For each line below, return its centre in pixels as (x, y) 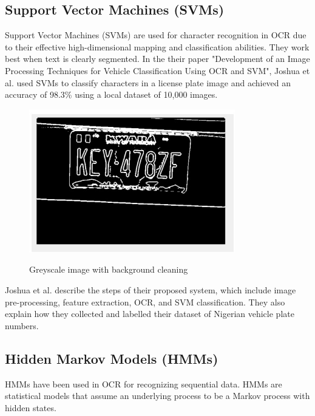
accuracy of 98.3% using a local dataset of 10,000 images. (111, 94)
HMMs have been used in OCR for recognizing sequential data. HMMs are (144, 384)
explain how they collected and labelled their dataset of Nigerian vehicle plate (150, 314)
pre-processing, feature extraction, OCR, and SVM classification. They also (145, 302)
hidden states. (31, 407)
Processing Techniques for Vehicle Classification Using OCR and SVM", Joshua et (157, 70)
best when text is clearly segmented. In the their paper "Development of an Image (157, 59)
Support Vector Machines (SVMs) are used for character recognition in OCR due (156, 35)
